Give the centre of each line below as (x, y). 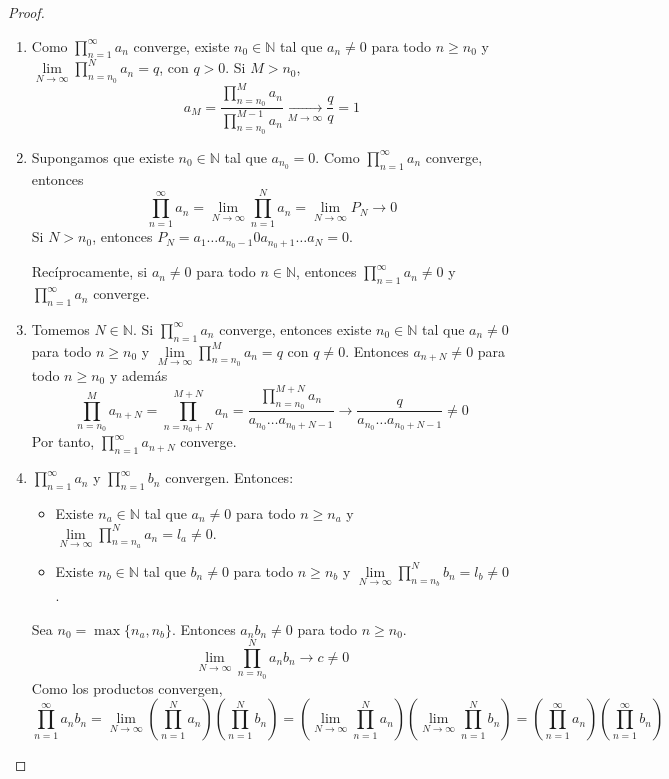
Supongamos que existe (102, 156)
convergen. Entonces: (229, 477)
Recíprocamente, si (89, 271)
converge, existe (181, 45)
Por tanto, (63, 441)
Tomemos (60, 328)
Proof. (26, 12)
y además (138, 374)
